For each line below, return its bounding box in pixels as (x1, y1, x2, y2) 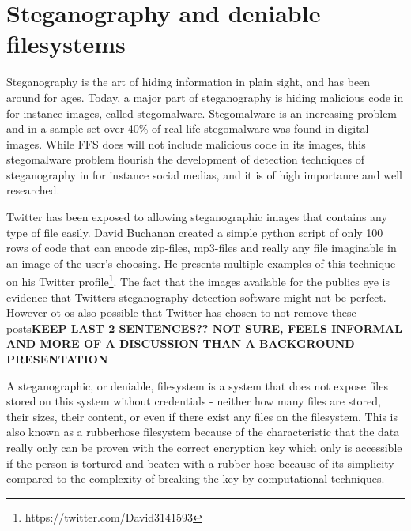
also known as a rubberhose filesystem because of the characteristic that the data (6, 424, 400, 440)
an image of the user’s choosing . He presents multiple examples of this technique (6, 254, 396, 271)
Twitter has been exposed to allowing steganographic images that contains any (6, 209, 387, 225)
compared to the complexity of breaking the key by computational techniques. (6, 470, 385, 487)
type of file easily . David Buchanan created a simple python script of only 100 (6, 224, 383, 240)
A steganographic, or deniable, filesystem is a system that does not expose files (6, 377, 388, 394)
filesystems (6, 28, 126, 60)
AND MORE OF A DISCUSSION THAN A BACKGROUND (6, 335, 355, 352)
